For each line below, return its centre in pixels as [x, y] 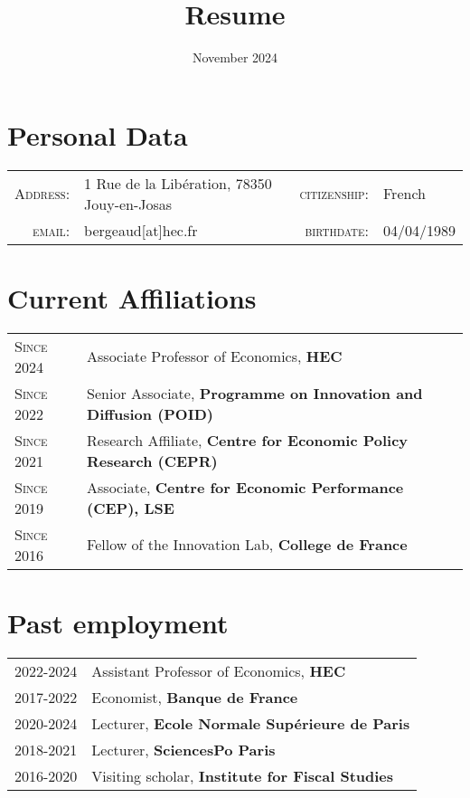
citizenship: [334, 194]
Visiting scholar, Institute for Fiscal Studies [243, 775]
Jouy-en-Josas [128, 204]
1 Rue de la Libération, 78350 [178, 183]
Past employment [118, 622]
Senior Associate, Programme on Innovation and [255, 393]
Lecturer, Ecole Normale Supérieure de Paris [251, 723]
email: [51, 230]
